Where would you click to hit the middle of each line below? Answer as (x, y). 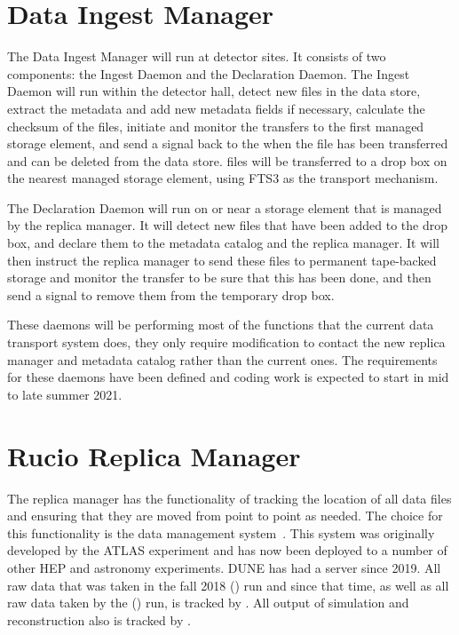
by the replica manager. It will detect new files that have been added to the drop (228, 225)
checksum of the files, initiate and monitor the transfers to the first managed (216, 126)
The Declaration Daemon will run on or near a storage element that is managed (225, 207)
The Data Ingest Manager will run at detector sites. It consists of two (197, 56)
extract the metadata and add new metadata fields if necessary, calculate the (216, 108)
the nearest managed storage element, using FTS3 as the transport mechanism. (223, 178)
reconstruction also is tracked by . (99, 619)
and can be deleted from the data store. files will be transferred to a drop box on (227, 160)
